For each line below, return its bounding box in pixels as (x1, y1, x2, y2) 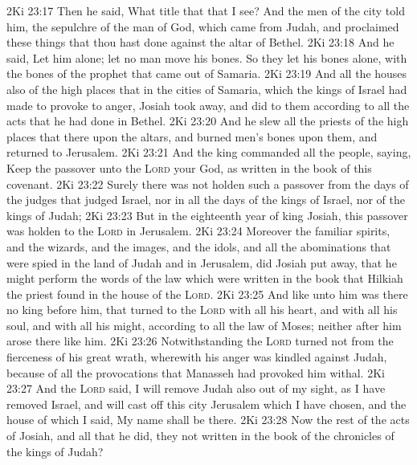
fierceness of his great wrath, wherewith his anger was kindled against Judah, (6, 349, 387, 365)
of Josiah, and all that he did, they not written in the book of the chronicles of (6, 427, 395, 444)
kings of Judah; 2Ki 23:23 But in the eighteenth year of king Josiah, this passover (6, 206, 408, 223)
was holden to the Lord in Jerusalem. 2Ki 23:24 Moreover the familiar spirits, (6, 222, 390, 239)
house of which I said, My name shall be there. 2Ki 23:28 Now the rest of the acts (6, 411, 410, 428)
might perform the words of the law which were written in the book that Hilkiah (6, 270, 403, 287)
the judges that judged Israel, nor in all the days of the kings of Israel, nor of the (6, 191, 406, 208)
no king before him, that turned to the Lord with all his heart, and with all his (6, 301, 398, 318)
